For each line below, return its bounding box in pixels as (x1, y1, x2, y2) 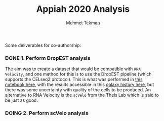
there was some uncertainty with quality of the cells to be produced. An (5, 87, 151, 93)
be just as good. (5, 97, 38, 103)
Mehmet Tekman (66, 20, 100, 26)
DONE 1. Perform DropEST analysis (5, 54, 90, 61)
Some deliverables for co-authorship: (5, 42, 82, 48)
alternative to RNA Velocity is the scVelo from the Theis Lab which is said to (5, 92, 159, 98)
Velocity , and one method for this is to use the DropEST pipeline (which (5, 71, 152, 77)
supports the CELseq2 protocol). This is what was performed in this (5, 77, 143, 82)
